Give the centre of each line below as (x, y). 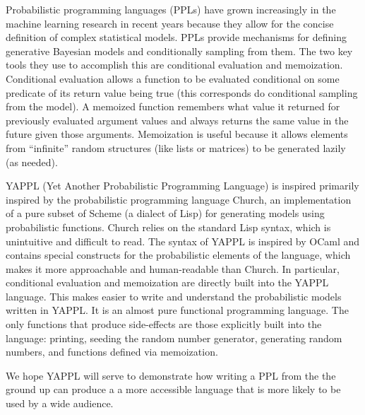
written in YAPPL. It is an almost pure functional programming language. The (177, 310)
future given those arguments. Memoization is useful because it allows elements (177, 134)
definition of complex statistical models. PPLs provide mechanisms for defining (176, 37)
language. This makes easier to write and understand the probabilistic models (174, 296)
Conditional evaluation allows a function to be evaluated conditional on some (173, 78)
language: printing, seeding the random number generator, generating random (174, 338)
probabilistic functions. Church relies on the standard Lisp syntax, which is (168, 227)
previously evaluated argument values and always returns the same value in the (177, 120)
